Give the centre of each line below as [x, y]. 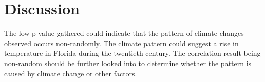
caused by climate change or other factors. [71, 73]
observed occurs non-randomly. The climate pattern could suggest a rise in [121, 43]
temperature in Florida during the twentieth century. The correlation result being [132, 53]
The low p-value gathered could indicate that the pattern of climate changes [124, 33]
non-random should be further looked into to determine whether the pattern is [128, 63]
